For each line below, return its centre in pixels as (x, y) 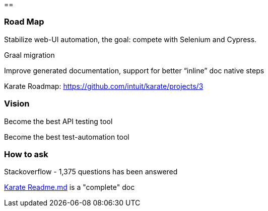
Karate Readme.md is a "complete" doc (70, 187)
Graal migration (29, 55)
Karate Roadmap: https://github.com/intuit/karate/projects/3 (104, 86)
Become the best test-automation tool (67, 137)
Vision (17, 104)
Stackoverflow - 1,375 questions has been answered (91, 172)
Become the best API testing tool (58, 121)
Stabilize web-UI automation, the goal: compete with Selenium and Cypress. (130, 39)
